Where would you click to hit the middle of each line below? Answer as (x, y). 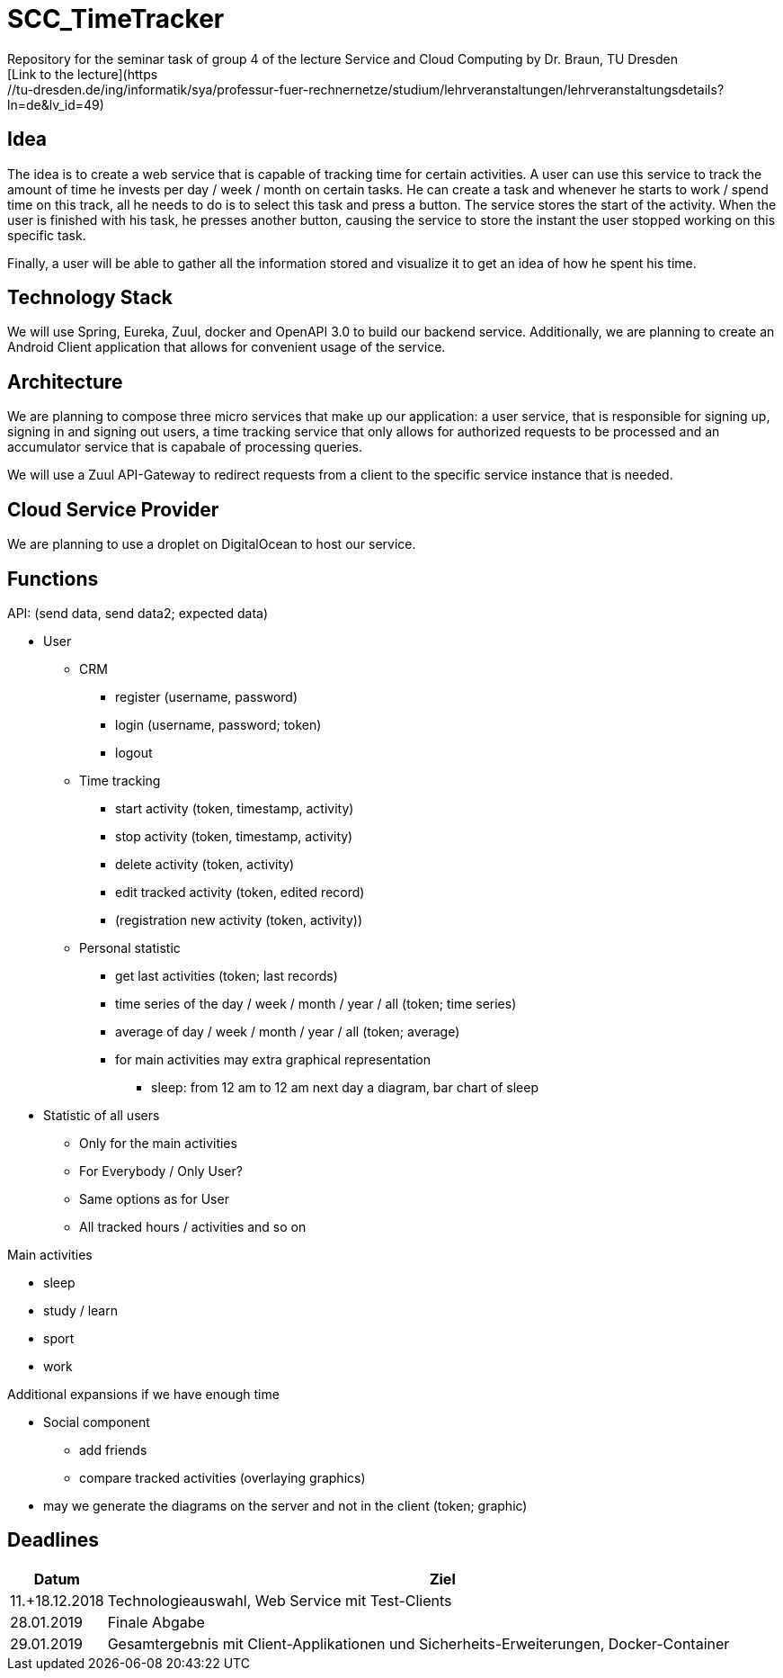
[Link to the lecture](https (83, 74)
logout (134, 752)
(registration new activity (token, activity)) (239, 920)
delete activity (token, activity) (205, 864)
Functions (53, 579)
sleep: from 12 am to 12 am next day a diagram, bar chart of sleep (345, 1087)
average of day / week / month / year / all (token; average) (288, 1031)
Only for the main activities (158, 1143)
